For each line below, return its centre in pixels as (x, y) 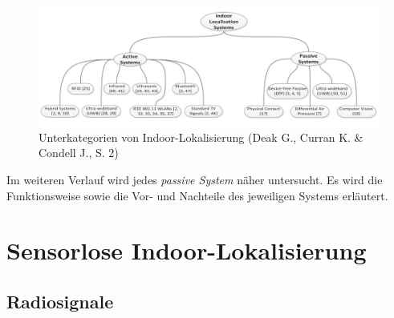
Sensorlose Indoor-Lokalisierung (187, 250)
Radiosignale (60, 302)
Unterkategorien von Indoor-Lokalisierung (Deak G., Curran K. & (201, 137)
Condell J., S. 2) (79, 153)
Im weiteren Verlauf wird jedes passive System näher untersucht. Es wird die (195, 180)
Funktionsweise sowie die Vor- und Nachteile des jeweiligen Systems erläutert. (197, 195)
